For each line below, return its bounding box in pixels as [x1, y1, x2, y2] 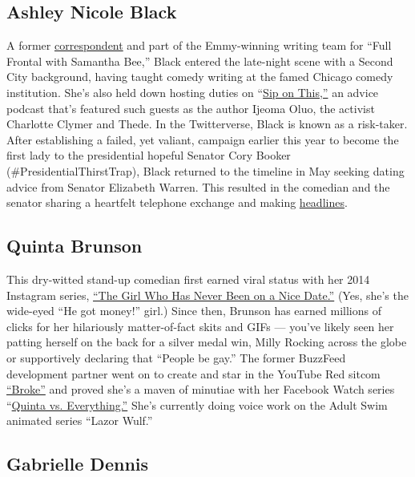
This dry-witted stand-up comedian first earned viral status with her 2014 [6, 270, 370, 287]
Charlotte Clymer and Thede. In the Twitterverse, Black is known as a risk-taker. [6, 115, 408, 132]
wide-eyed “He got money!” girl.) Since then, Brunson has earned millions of [6, 302, 381, 319]
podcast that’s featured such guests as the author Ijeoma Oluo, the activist [6, 99, 375, 116]
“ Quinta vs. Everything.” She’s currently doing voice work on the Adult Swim [6, 396, 388, 413]
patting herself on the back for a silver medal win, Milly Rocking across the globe [6, 333, 407, 350]
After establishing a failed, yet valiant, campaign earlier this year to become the [6, 131, 399, 148]
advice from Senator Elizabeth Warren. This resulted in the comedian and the [6, 178, 390, 195]
